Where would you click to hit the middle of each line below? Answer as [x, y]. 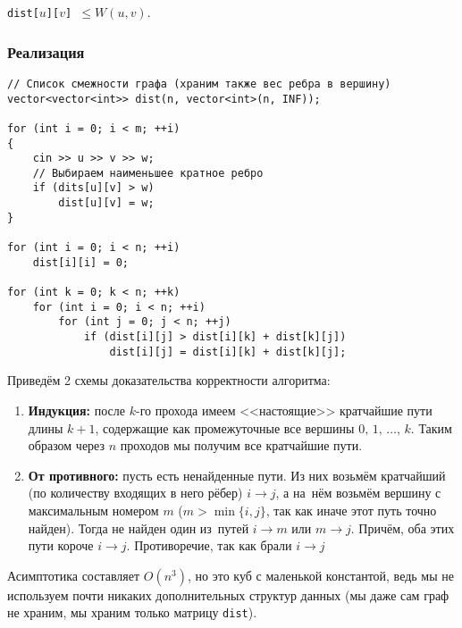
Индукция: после [76, 410]
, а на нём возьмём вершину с [358, 493]
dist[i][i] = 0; [81, 262]
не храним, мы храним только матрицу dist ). [132, 612]
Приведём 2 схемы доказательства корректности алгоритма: [169, 380]
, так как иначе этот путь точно [351, 510]
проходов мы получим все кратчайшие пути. [241, 445]
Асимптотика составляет [74, 575]
